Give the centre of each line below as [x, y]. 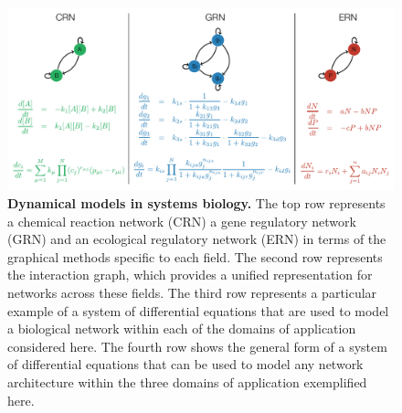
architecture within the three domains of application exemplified [187, 381]
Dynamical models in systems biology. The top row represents [196, 203]
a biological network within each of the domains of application [182, 328]
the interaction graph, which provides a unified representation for [190, 275]
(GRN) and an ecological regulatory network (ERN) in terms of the [197, 239]
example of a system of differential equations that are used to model [198, 310]
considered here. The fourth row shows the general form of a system [197, 346]
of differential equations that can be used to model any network [185, 364]
